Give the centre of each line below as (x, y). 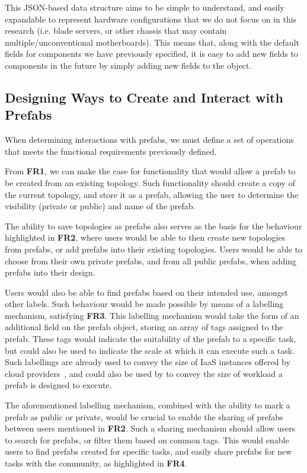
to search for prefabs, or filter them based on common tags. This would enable (147, 440)
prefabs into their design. (50, 272)
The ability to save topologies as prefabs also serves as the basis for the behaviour (153, 226)
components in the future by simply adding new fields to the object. (128, 65)
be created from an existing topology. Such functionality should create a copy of (150, 182)
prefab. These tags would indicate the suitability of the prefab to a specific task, (151, 339)
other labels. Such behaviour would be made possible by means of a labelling (144, 304)
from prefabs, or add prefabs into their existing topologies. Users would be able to (153, 249)
